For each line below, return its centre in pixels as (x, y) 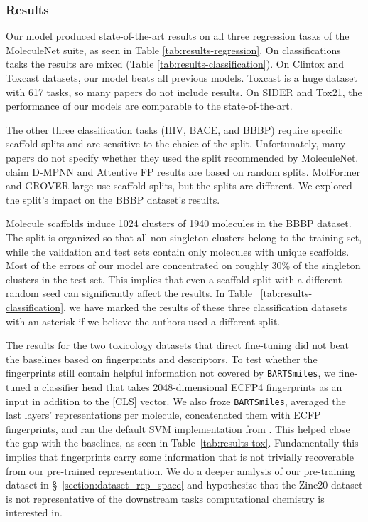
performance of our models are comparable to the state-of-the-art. (149, 106)
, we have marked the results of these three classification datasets (205, 307)
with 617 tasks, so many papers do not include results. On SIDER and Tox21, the (184, 92)
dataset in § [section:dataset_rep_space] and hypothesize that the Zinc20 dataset (184, 485)
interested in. (34, 512)
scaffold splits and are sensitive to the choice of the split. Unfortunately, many (176, 143)
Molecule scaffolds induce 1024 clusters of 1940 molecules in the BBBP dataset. (179, 223)
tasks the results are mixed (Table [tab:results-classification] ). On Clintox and (175, 64)
